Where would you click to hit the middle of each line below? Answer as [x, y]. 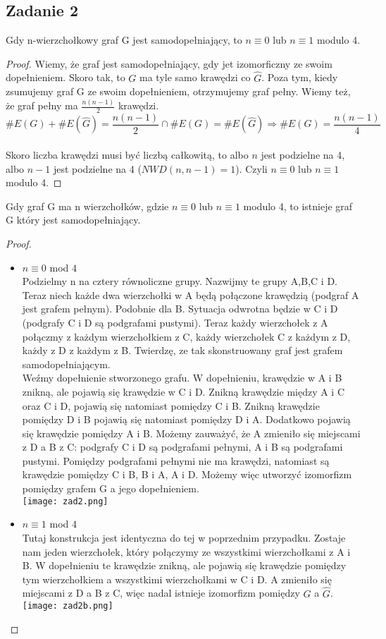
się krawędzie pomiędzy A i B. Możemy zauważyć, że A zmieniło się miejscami [191, 433]
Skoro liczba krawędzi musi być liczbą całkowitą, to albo [127, 154]
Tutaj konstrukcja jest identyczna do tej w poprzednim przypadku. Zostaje [184, 537]
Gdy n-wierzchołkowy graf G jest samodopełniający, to [124, 40]
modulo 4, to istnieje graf [298, 206]
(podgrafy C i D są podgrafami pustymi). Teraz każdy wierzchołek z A [175, 322]
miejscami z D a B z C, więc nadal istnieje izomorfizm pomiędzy [161, 593]
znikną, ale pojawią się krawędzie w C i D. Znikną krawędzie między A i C [183, 391]
